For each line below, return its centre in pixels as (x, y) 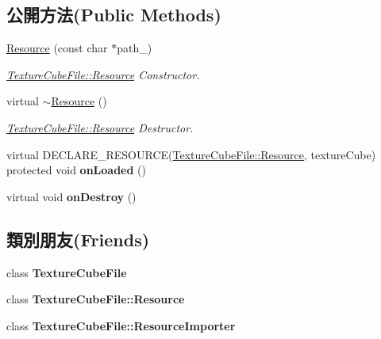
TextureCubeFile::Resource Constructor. (103, 74)
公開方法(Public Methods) (114, 15)
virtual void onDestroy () (71, 196)
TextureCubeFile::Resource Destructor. (100, 127)
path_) (135, 48)
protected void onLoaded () (77, 170)
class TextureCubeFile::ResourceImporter (121, 325)
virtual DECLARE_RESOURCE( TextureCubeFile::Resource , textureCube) (191, 154)
